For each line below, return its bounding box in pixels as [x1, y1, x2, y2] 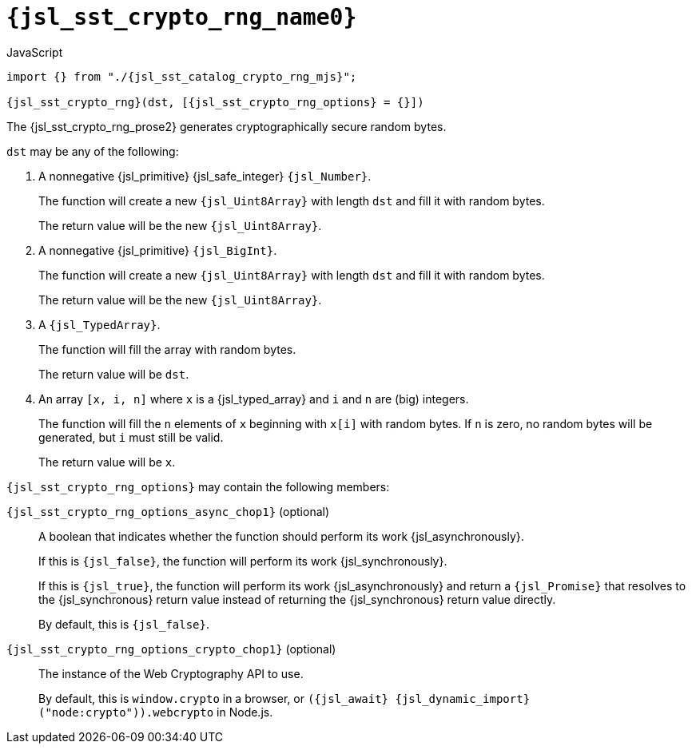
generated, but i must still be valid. [38, 430, 224, 444]
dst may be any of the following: [6, 144, 179, 158]
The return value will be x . [38, 454, 176, 469]
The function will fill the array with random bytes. [38, 342, 296, 356]
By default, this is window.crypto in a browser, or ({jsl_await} [38, 691, 389, 705]
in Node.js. [217, 704, 273, 719]
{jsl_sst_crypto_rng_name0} [6, 4, 357, 30]
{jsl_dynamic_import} [395, 692, 531, 705]
